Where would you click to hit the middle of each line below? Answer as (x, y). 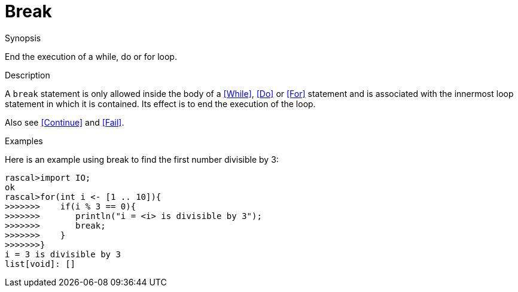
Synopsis (23, 38)
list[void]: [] (40, 264)
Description (28, 75)
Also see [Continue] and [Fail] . (65, 122)
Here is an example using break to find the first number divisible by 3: (142, 159)
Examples (24, 141)
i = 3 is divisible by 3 (63, 254)
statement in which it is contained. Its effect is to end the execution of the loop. (160, 104)
